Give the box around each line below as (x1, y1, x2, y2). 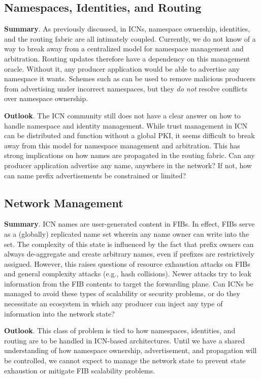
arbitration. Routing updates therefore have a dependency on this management (4, 53, 250, 64)
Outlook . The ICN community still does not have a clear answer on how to (4, 110, 241, 120)
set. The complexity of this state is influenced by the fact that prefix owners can (4, 238, 254, 249)
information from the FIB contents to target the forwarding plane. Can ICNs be (4, 278, 253, 289)
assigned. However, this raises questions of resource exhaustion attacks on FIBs (4, 258, 250, 269)
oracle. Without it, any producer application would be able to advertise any (4, 63, 240, 74)
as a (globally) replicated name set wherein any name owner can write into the (4, 228, 249, 239)
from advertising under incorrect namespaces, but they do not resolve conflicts (4, 83, 248, 93)
